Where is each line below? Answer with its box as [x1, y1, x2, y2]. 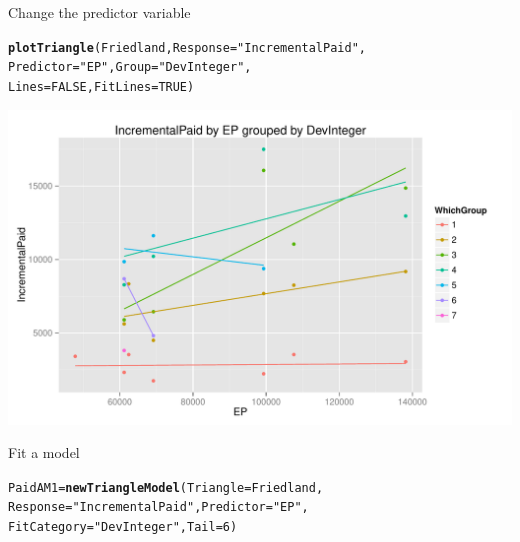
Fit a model [8, 442, 80, 463]
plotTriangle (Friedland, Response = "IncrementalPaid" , [8, 40, 366, 55]
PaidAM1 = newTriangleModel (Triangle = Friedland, [8, 480, 324, 495]
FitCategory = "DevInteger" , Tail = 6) [8, 520, 238, 535]
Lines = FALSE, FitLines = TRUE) [8, 79, 195, 94]
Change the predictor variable [8, 2, 191, 22]
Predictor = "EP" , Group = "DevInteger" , [8, 60, 252, 75]
